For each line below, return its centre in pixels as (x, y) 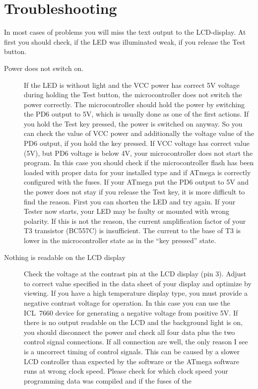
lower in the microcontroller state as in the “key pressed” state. (120, 240)
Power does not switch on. (44, 68)
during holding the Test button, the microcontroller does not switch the (133, 95)
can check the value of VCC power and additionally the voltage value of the (139, 133)
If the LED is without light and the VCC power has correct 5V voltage (132, 85)
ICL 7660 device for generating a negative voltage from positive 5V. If (131, 312)
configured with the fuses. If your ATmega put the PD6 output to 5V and (136, 182)
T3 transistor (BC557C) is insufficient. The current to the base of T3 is (132, 230)
